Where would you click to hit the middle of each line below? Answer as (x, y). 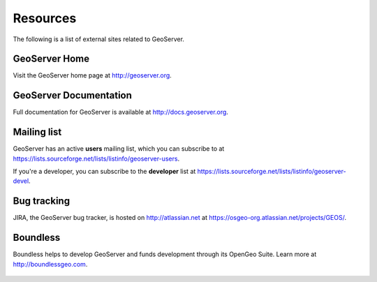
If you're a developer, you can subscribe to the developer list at (104, 172)
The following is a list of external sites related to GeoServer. (99, 39)
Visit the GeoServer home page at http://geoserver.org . (93, 75)
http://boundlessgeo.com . (50, 264)
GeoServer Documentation (73, 95)
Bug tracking (41, 201)
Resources (45, 18)
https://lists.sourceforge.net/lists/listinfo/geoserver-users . (96, 158)
